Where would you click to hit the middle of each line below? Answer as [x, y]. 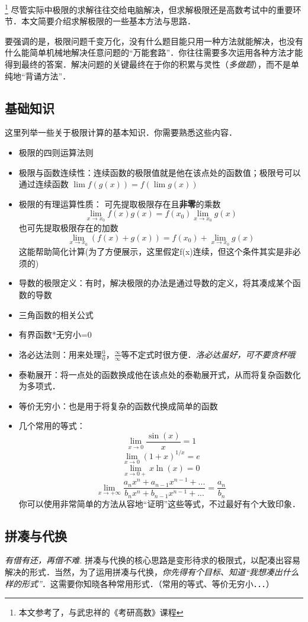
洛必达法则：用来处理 [60, 354]
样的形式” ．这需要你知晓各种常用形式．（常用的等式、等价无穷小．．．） [139, 583]
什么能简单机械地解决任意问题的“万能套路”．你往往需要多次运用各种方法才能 [154, 52]
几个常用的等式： [52, 426]
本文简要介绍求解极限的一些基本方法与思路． [108, 21]
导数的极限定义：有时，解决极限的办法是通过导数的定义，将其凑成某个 [155, 283]
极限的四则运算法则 [56, 153]
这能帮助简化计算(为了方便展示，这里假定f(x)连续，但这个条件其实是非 [155, 251]
